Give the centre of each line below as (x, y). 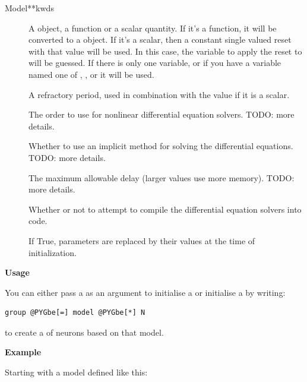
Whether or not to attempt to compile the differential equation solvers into (165, 209)
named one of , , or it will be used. (91, 74)
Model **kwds (29, 8)
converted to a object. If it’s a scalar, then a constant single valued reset (160, 40)
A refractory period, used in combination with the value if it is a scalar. (159, 94)
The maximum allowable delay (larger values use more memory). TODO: (162, 177)
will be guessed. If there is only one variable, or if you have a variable (155, 63)
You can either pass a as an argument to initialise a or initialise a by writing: (145, 292)
